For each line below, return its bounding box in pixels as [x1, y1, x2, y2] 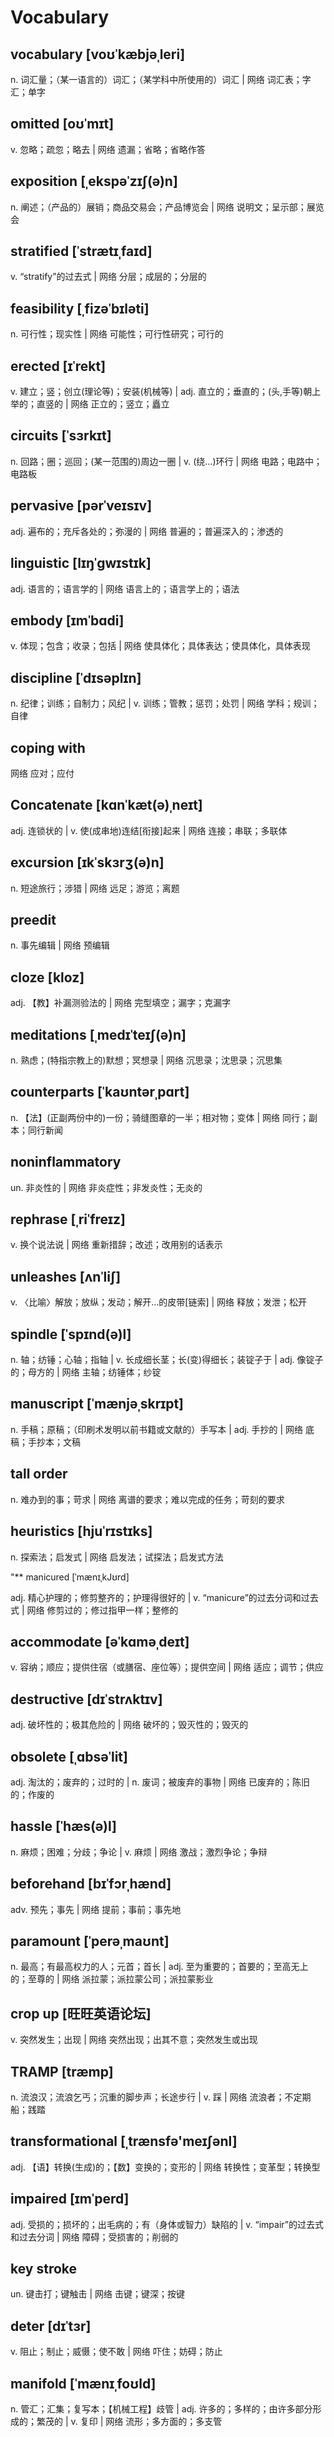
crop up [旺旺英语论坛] [10, 2005, 152, 2022]
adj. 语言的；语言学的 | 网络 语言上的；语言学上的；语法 [10, 582, 240, 595]
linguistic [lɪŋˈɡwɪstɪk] [10, 555, 152, 572]
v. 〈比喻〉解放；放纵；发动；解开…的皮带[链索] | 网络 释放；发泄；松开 [10, 1296, 308, 1308]
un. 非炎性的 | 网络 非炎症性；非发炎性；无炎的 [10, 1181, 203, 1193]
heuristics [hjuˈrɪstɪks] [10, 1523, 153, 1540]
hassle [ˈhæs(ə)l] [10, 1818, 117, 1835]
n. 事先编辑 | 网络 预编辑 [10, 939, 110, 951]
